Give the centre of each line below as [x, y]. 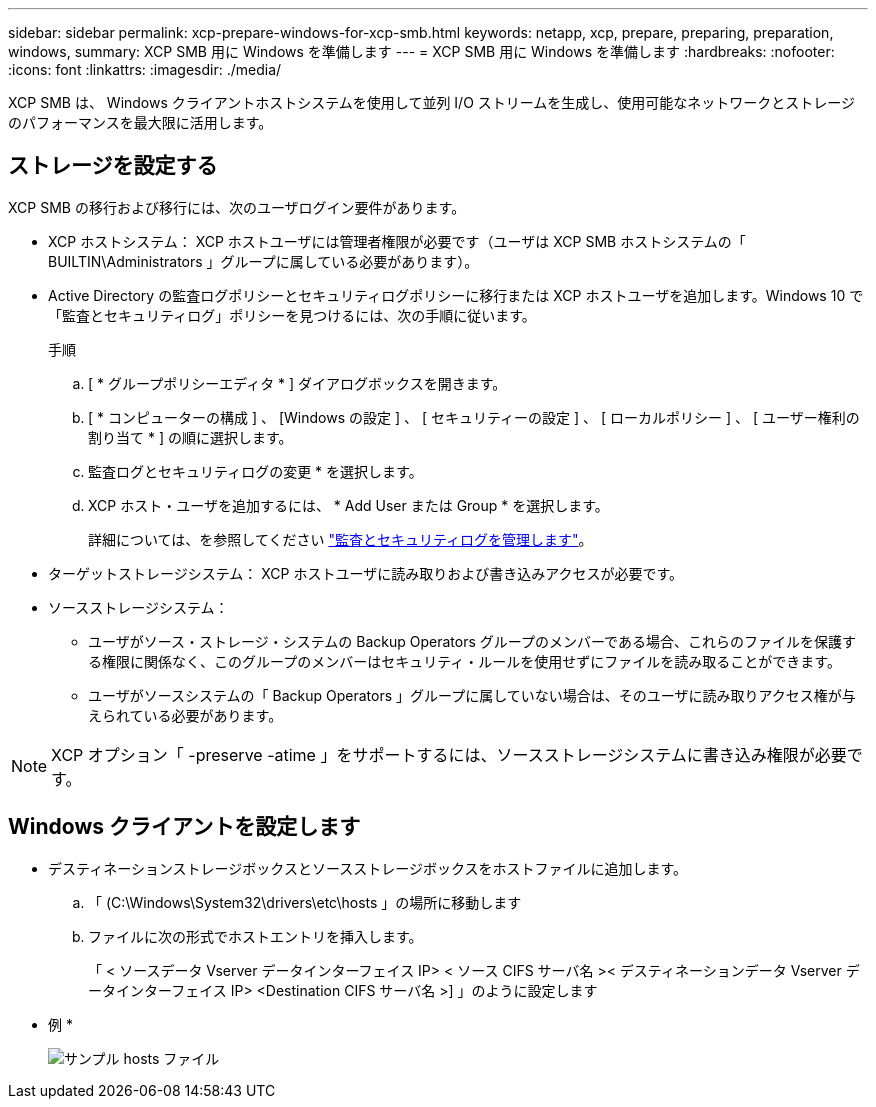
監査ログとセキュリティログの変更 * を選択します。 [255, 471]
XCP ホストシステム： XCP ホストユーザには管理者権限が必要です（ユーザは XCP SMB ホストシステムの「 [397, 241]
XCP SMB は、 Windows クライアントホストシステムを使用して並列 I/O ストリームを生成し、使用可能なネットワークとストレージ [432, 102]
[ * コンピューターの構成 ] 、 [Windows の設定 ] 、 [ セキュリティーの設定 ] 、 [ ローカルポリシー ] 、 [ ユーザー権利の [474, 417]
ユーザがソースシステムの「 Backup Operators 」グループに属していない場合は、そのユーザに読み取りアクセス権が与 [472, 695]
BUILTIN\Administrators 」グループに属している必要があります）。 [263, 261]
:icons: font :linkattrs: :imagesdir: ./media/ [145, 69]
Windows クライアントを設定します [184, 827]
